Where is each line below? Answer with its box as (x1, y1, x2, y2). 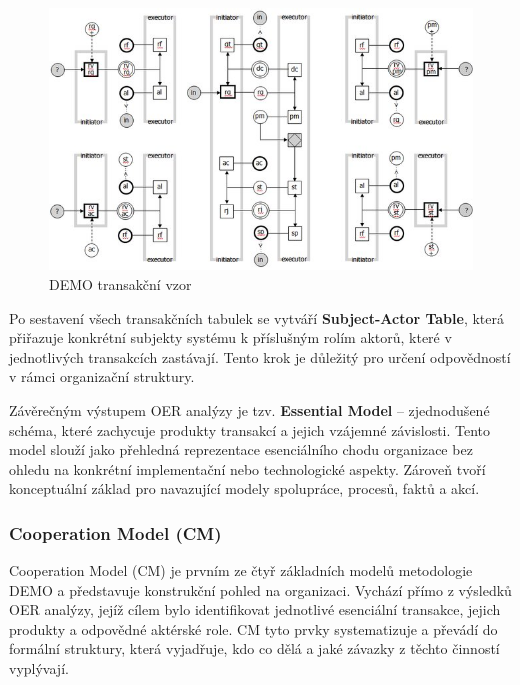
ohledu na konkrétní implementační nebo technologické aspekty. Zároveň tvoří (9, 458, 486, 479)
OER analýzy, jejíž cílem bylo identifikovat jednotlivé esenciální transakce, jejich (9, 599, 501, 620)
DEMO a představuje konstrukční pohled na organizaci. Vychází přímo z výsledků (9, 579, 512, 600)
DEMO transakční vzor (49, 273, 192, 294)
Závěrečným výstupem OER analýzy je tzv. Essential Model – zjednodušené (9, 399, 490, 420)
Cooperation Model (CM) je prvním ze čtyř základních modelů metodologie (9, 560, 473, 581)
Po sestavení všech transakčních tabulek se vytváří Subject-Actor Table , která (9, 307, 505, 328)
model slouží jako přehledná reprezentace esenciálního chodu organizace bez (9, 439, 473, 460)
